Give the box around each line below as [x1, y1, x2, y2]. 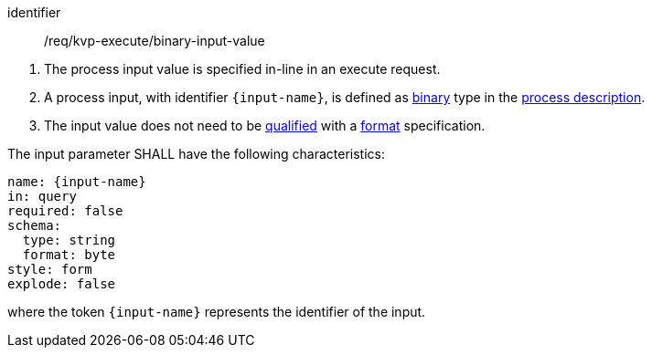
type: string [22, 233, 116, 247]
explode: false [7, 277, 116, 291]
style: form [7, 262, 92, 277]
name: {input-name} [7, 174, 146, 189]
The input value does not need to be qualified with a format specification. [44, 118, 486, 133]
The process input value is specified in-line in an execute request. [44, 61, 441, 77]
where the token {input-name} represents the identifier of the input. [7, 304, 426, 319]
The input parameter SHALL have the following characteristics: [7, 146, 385, 162]
